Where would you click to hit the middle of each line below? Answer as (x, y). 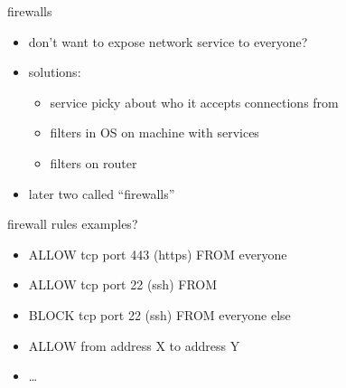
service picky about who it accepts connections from (194, 102)
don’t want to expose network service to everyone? (168, 41)
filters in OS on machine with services (154, 132)
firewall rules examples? (73, 224)
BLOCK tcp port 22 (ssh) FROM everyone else (159, 314)
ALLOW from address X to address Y (134, 345)
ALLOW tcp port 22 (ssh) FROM (123, 284)
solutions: (55, 72)
